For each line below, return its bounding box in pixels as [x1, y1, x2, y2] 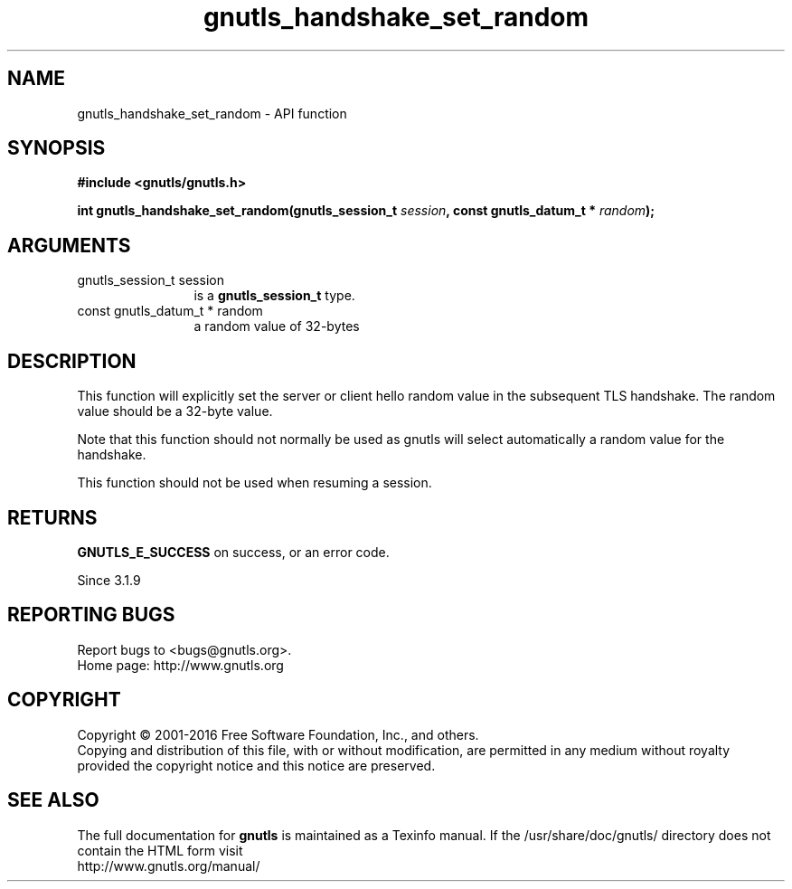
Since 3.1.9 [77, 572, 141, 588]
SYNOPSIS [7, 137, 106, 160]
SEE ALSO [7, 789, 99, 812]
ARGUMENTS [7, 233, 131, 257]
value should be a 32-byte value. [77, 403, 273, 420]
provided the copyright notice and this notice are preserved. [77, 757, 436, 773]
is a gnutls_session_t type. [193, 288, 355, 304]
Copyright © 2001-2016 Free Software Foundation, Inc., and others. [77, 726, 479, 742]
